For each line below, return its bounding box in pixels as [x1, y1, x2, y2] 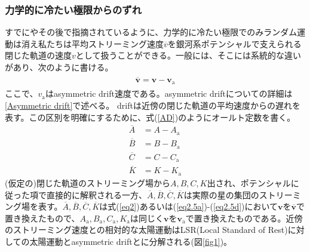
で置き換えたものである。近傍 [185, 211, 303, 224]
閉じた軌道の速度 [5, 49, 72, 62]
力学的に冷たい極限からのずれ [5, 2, 142, 17]
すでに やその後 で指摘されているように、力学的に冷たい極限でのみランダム [5, 26, 297, 38]
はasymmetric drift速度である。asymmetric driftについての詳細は [45, 87, 293, 100]
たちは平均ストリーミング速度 [46, 37, 164, 50]
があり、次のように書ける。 [5, 61, 113, 73]
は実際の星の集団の [183, 188, 259, 201]
